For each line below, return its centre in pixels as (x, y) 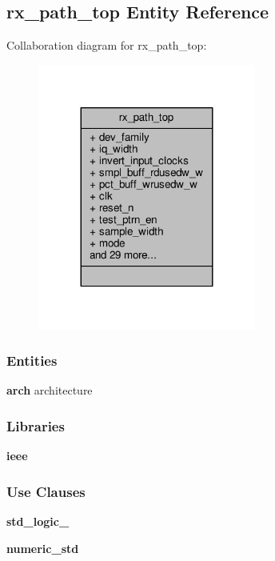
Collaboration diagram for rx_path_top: (107, 45)
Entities (32, 361)
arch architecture (50, 390)
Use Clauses (46, 491)
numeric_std (43, 548)
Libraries (36, 425)
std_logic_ (38, 521)
